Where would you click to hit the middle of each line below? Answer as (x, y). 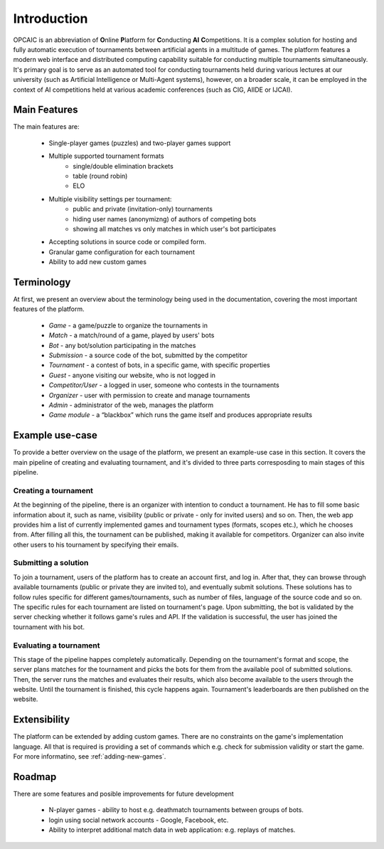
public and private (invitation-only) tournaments (143, 209)
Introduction (50, 19)
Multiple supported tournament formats (106, 156)
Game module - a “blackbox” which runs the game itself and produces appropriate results (181, 415)
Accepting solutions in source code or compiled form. (127, 242)
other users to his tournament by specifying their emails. (96, 544)
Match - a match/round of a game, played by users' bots (132, 335)
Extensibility (42, 720)
